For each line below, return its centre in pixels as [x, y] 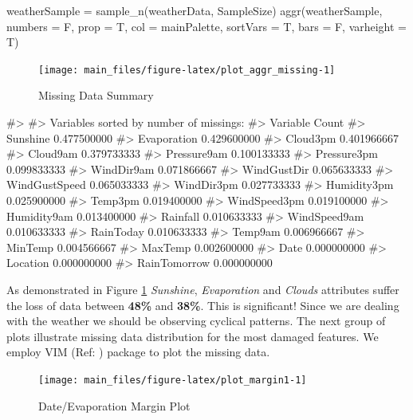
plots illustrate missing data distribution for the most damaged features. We [193, 336]
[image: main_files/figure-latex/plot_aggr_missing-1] [187, 70]
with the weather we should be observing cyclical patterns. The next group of [196, 321]
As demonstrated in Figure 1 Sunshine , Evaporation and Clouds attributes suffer [203, 289]
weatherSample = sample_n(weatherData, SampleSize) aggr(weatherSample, [195, 10]
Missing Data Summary [96, 95]
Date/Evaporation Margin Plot [114, 405]
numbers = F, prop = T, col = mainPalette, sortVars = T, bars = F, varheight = [207, 26]
